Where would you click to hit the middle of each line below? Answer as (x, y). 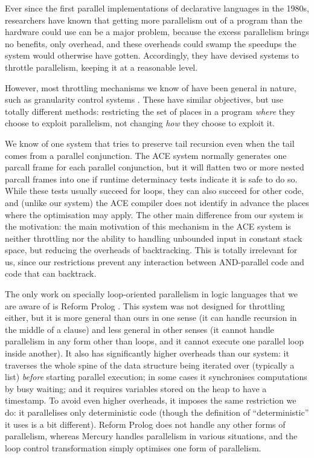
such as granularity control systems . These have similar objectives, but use (144, 99)
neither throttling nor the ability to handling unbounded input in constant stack (154, 238)
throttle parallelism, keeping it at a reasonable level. (101, 67)
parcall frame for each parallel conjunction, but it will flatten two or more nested (155, 167)
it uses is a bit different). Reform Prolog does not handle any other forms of (145, 424)
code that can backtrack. (51, 273)
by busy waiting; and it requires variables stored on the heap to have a (136, 388)
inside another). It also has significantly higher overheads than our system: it (147, 353)
